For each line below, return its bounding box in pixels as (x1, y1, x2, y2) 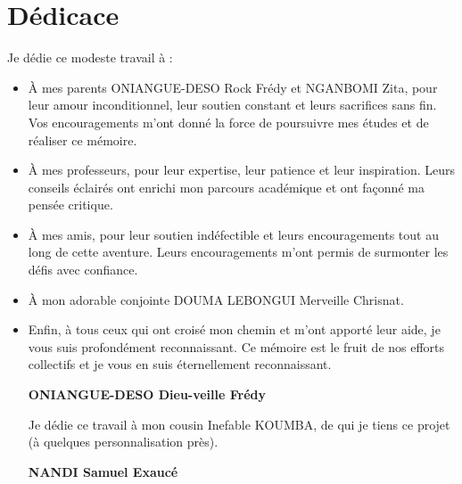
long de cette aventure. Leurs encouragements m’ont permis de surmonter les (28, 242, 449, 261)
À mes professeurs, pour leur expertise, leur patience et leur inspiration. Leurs (28, 160, 456, 179)
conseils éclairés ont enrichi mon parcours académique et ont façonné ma (28, 177, 425, 196)
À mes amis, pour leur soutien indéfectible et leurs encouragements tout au (28, 225, 439, 243)
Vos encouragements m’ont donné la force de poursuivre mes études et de (28, 112, 429, 131)
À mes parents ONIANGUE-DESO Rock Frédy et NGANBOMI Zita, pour (28, 78, 438, 96)
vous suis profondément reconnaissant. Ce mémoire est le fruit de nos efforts (28, 337, 445, 356)
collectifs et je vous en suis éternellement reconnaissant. (28, 355, 332, 373)
